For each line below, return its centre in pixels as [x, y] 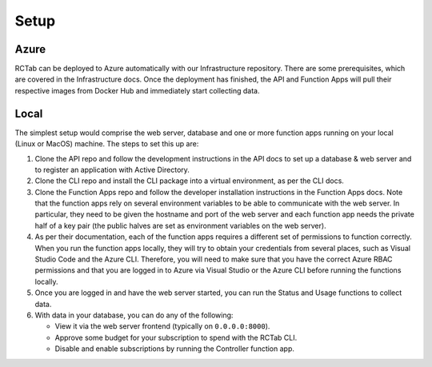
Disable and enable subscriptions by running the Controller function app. [175, 349]
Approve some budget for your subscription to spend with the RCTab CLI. [176, 337]
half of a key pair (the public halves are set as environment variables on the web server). [181, 225]
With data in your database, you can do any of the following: [134, 315]
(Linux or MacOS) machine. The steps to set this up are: [107, 144]
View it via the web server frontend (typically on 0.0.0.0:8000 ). [162, 326]
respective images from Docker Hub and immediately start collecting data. [137, 90]
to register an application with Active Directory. [112, 170]
